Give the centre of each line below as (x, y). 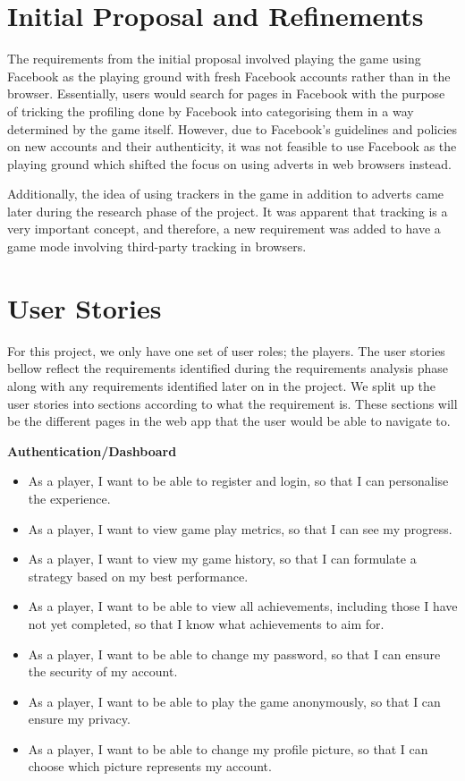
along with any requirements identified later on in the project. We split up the (222, 385)
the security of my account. (103, 671)
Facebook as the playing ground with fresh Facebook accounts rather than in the (229, 76)
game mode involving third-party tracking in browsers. (157, 246)
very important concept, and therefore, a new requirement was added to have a (224, 229)
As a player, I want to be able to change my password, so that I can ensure (234, 654)
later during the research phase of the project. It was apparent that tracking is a (228, 211)
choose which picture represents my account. (150, 766)
